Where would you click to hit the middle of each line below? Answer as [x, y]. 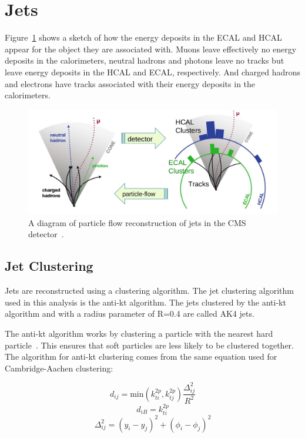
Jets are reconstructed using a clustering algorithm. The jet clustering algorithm [150, 291]
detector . [46, 234]
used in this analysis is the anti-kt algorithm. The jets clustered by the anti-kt [145, 302]
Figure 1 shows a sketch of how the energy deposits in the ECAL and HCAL [143, 37]
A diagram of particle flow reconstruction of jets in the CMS [137, 222]
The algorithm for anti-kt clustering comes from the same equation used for [141, 356]
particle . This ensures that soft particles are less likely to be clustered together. [149, 345]
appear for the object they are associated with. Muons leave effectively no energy [151, 49]
